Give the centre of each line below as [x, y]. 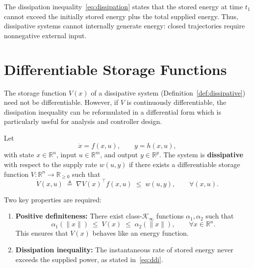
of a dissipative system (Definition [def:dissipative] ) [168, 92]
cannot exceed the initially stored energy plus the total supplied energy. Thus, [121, 16]
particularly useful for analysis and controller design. [83, 121]
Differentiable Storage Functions [115, 69]
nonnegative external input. [45, 35]
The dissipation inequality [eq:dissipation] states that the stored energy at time [124, 6]
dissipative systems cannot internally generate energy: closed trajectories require [125, 26]
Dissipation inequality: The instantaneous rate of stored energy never [124, 250]
